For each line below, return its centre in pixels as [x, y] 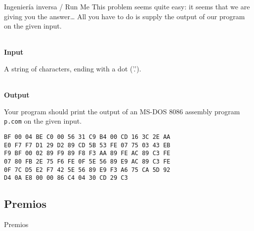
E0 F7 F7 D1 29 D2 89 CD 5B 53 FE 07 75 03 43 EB [87, 145]
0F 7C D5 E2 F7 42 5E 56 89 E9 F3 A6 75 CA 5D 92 [87, 170]
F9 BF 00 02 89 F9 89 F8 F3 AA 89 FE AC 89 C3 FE [87, 153]
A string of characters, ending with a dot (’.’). [73, 68]
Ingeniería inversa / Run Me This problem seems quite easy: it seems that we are [127, 6]
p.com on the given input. [43, 121]
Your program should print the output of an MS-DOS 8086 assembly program [122, 111]
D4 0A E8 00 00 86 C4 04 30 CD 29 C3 [66, 178]
